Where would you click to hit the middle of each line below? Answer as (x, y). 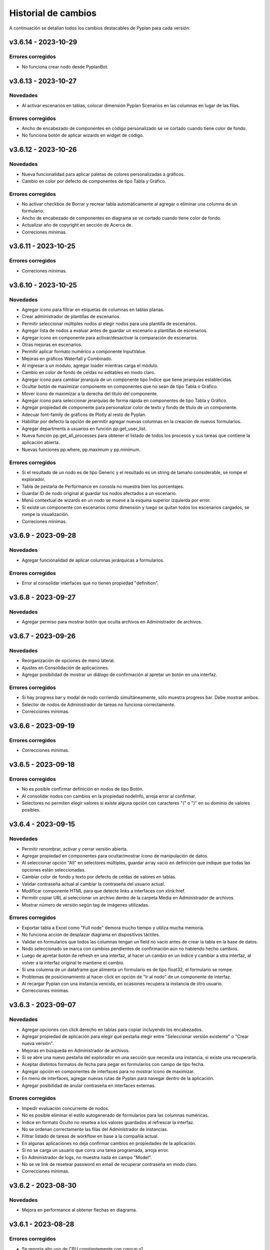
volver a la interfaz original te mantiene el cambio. (73, 962)
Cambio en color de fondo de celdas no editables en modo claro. (88, 372)
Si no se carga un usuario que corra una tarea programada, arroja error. (95, 1150)
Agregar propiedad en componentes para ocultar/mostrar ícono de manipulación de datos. (115, 855)
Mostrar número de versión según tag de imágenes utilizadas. (85, 904)
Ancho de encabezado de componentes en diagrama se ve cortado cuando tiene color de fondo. (122, 218)
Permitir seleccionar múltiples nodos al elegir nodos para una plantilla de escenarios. (109, 323)
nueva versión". (38, 1043)
